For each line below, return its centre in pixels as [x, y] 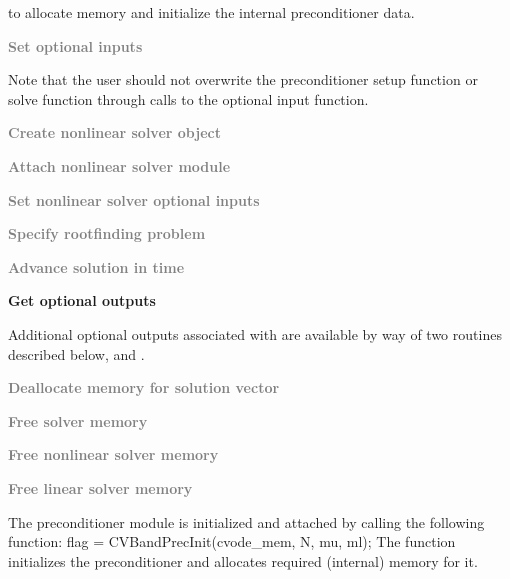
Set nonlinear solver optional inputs [134, 199]
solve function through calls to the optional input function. [188, 98]
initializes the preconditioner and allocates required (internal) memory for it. [243, 560]
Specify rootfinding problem [107, 233]
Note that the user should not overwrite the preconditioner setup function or [243, 79]
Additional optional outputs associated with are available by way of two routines [255, 333]
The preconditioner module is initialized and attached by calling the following [246, 521]
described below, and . [76, 353]
